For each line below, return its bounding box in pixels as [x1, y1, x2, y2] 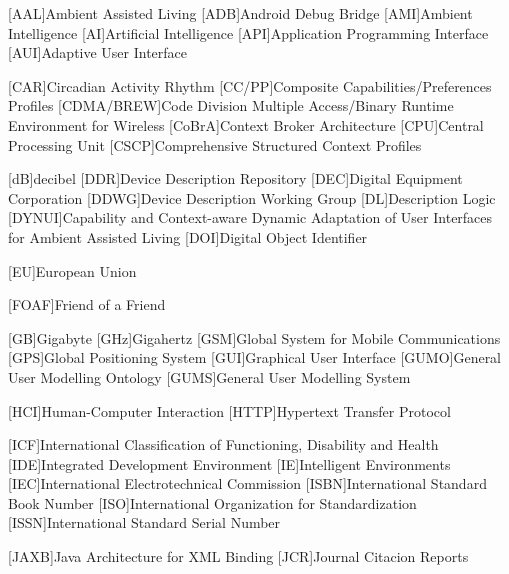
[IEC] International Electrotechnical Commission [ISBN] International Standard [8, 473, 487, 494]
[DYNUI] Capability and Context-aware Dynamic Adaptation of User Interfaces [8, 207, 493, 228]
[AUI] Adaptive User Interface [8, 42, 188, 63]
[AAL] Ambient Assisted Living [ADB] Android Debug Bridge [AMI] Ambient [8, 3, 473, 23]
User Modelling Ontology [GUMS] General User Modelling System [8, 366, 411, 387]
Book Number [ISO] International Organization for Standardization [8, 492, 417, 513]
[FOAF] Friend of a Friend [8, 294, 166, 315]
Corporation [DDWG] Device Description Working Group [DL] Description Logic [8, 187, 496, 208]
